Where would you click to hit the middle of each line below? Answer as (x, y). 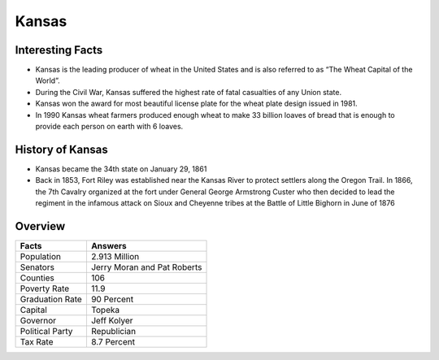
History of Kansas (62, 149)
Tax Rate (37, 342)
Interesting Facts (59, 50)
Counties (37, 278)
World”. (48, 80)
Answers (109, 246)
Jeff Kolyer (112, 321)
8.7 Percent (113, 342)
